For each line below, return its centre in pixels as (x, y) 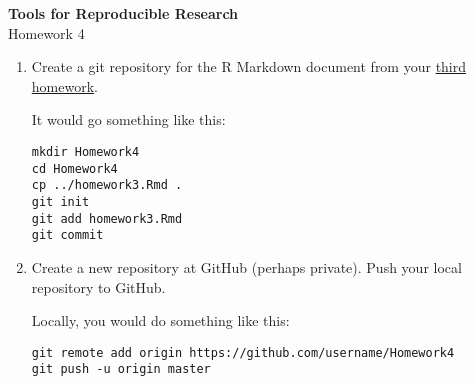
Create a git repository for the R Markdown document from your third (249, 66)
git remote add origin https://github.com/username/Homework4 (243, 352)
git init (60, 201)
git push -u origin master (121, 369)
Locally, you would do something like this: (160, 320)
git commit (67, 235)
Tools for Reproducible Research (123, 13)
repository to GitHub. (98, 286)
